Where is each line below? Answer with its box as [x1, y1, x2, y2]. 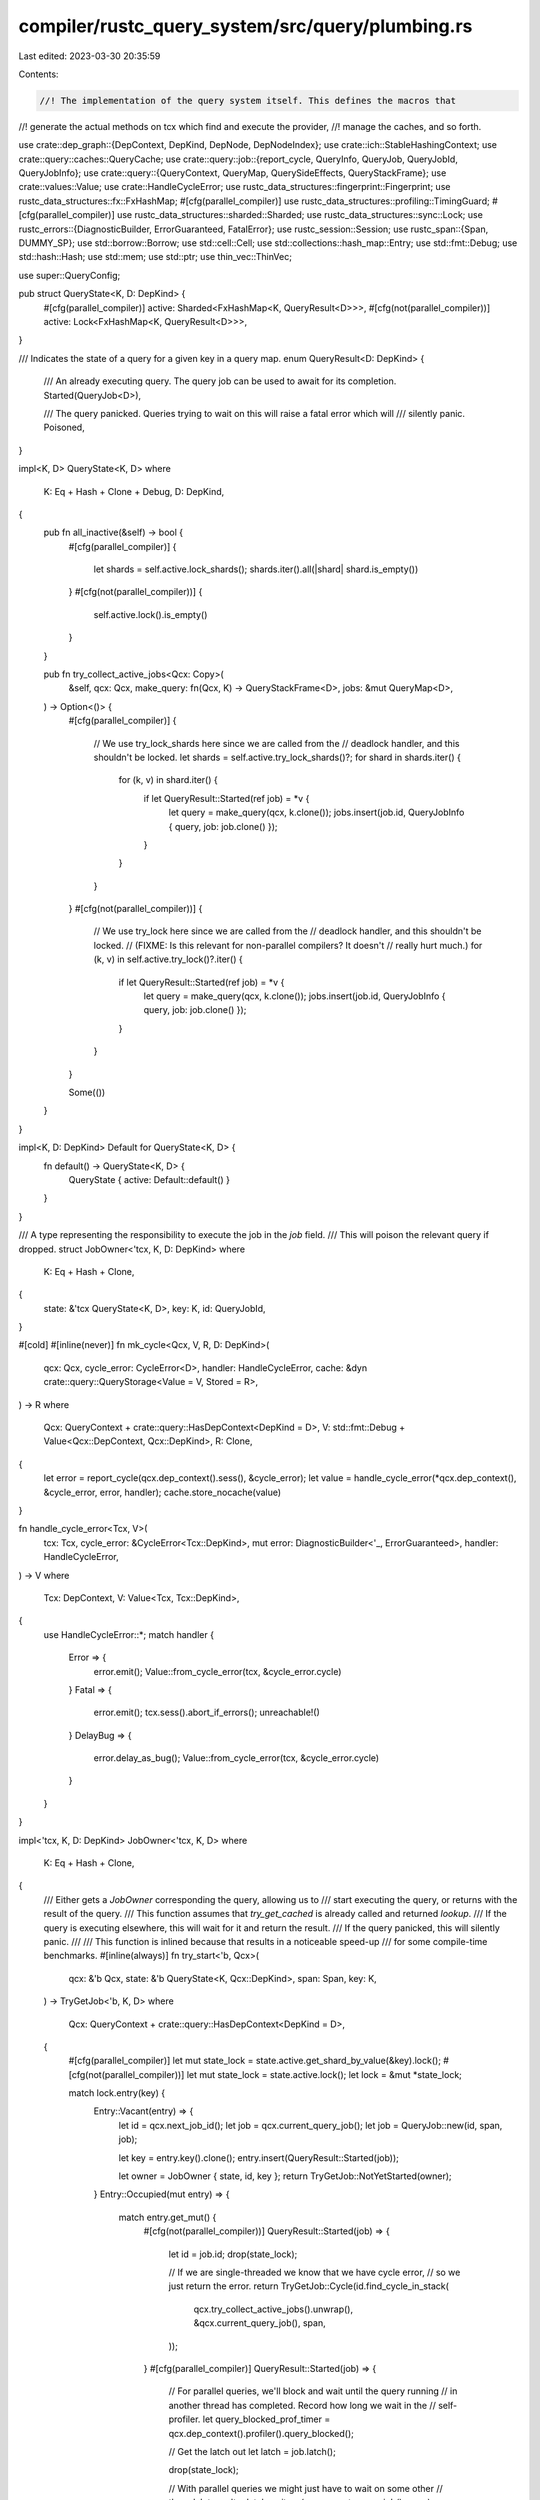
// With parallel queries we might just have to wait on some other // [168, 2482, 444, 2494]
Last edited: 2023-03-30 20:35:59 [18, 50, 161, 62]
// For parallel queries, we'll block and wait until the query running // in [168, 2385, 458, 2397]
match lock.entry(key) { [68, 2087, 165, 2099]
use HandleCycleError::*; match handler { [43, 1628, 215, 1640]
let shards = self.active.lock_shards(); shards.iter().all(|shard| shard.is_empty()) [93, 563, 419, 575]
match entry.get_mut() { [118, 2211, 217, 2223]
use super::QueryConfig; [18, 269, 121, 281]
